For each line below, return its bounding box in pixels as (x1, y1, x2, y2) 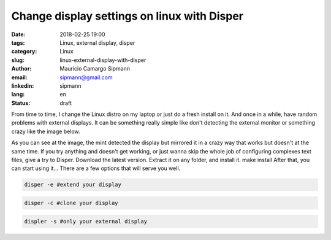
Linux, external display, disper (59, 39, 135, 46)
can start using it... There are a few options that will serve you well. (11, 165, 181, 172)
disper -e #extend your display (24, 181, 122, 188)
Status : (11, 99, 31, 107)
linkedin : (11, 82, 34, 89)
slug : (11, 56, 25, 64)
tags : (11, 39, 25, 46)
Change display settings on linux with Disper (11, 9, 243, 23)
